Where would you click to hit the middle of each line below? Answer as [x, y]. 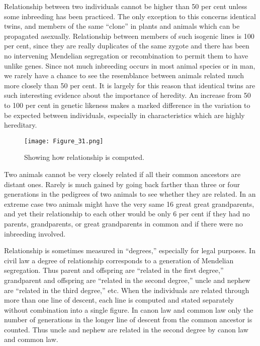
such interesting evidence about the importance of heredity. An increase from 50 [127, 95]
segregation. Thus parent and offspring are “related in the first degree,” [114, 270]
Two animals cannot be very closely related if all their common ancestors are [122, 174]
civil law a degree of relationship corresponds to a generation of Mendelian [119, 260]
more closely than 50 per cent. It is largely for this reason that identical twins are [130, 85]
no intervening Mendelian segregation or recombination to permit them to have [126, 55]
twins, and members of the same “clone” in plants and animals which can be [122, 26]
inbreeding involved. [35, 233]
